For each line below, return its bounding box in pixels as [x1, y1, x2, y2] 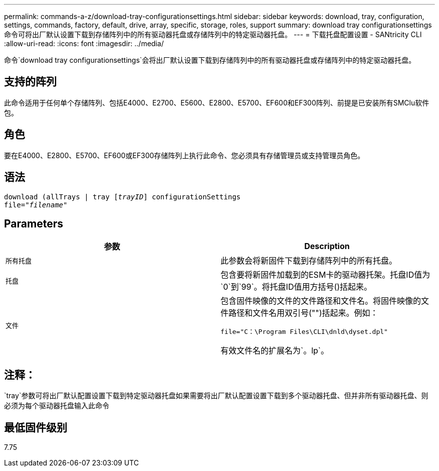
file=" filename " [4, 200, 68, 209]
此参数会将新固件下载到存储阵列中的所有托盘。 [221, 256, 397, 266]
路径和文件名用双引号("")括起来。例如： [229, 308, 378, 318]
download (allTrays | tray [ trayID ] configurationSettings [4, 192, 241, 201]
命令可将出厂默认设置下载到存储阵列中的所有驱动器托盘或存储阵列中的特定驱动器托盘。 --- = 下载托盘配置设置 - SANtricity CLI [4, 30, 422, 39]
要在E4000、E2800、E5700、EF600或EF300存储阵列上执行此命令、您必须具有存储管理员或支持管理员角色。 [4, 151, 365, 160]
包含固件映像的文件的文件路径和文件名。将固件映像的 [221, 296, 421, 306]
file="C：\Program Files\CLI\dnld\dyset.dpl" [221, 328, 388, 336]
